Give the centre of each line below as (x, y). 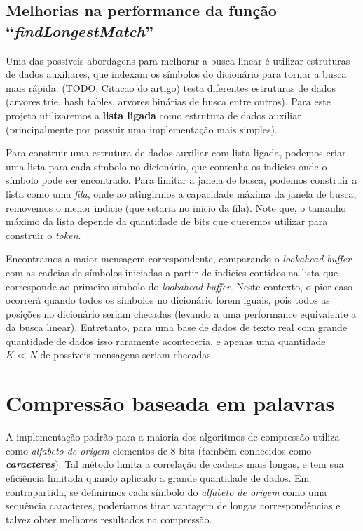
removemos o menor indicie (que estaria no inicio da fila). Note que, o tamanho (176, 207)
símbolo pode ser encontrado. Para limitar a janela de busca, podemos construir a (181, 180)
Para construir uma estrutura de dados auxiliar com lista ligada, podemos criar (176, 153)
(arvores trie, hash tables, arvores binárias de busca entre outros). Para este (168, 101)
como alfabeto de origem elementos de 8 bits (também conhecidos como (159, 450)
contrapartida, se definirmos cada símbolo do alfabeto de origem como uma (166, 491)
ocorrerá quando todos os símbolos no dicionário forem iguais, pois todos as (168, 300)
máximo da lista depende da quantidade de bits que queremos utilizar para (167, 221)
